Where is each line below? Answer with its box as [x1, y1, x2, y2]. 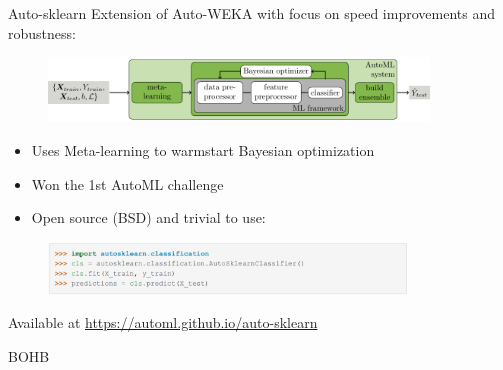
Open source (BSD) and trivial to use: [31, 207, 266, 228]
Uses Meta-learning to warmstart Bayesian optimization [31, 140, 375, 161]
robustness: [8, 22, 76, 43]
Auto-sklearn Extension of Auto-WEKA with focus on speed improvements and [8, 3, 495, 23]
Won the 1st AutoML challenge [31, 173, 224, 194]
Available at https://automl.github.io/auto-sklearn [8, 312, 318, 333]
